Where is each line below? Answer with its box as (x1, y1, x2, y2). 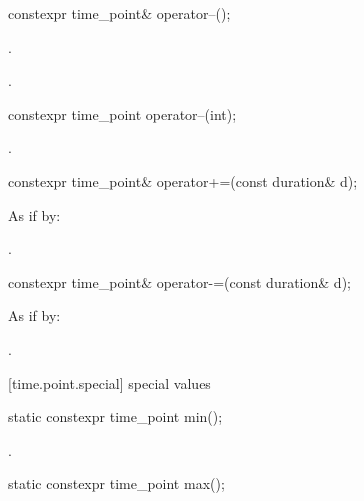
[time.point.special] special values (8, 372, 211, 393)
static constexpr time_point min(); (8, 406, 223, 427)
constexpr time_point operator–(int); (8, 103, 237, 124)
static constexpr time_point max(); (8, 473, 225, 494)
